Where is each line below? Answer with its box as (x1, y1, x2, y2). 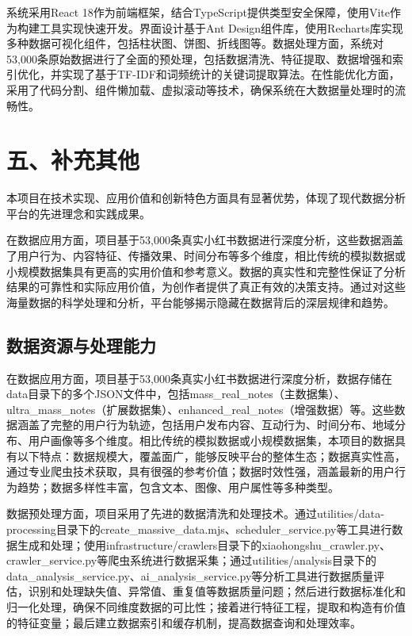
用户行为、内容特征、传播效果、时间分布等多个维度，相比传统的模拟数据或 (17, 247, 406, 264)
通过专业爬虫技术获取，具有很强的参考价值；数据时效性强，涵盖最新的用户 (6, 463, 395, 480)
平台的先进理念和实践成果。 (6, 205, 151, 221)
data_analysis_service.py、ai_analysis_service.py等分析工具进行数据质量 (6, 567, 374, 584)
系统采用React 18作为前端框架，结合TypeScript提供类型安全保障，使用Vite (6, 4, 391, 20)
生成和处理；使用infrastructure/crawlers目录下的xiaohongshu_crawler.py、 (17, 536, 391, 553)
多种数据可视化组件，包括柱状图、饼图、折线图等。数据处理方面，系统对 (6, 35, 383, 52)
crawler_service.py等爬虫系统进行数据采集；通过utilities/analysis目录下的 (6, 552, 377, 569)
